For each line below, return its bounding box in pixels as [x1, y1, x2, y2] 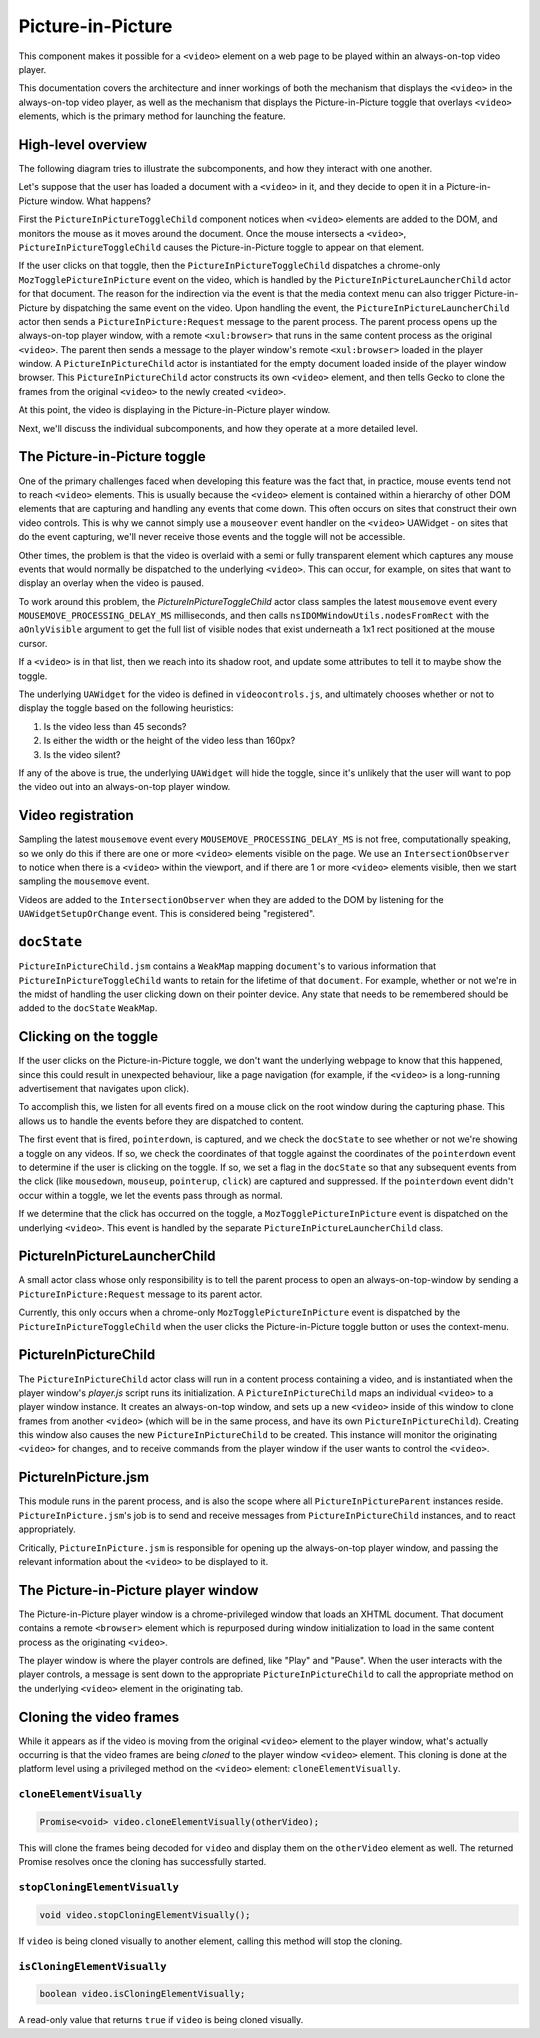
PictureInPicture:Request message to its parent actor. [18, 1288, 263, 1300]
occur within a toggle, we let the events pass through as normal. [18, 1189, 284, 1201]
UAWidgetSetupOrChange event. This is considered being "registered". [18, 908, 315, 920]
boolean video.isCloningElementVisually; [39, 1988, 246, 2000]
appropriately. [18, 1523, 77, 1535]
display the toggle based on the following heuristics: [18, 702, 234, 714]
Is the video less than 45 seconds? [43, 720, 187, 732]
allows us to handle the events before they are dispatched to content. [18, 1115, 304, 1127]
